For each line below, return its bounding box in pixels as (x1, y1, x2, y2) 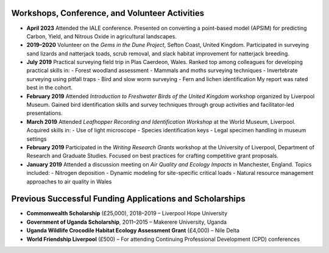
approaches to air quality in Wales (26, 177, 112, 185)
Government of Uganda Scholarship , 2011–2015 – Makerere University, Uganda (26, 218, 227, 226)
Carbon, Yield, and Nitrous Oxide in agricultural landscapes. (26, 32, 177, 40)
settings (26, 135, 47, 143)
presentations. (26, 110, 63, 117)
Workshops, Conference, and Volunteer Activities (11, 8, 204, 18)
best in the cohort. (26, 84, 73, 91)
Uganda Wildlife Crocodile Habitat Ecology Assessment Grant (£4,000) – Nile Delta (26, 227, 240, 234)
